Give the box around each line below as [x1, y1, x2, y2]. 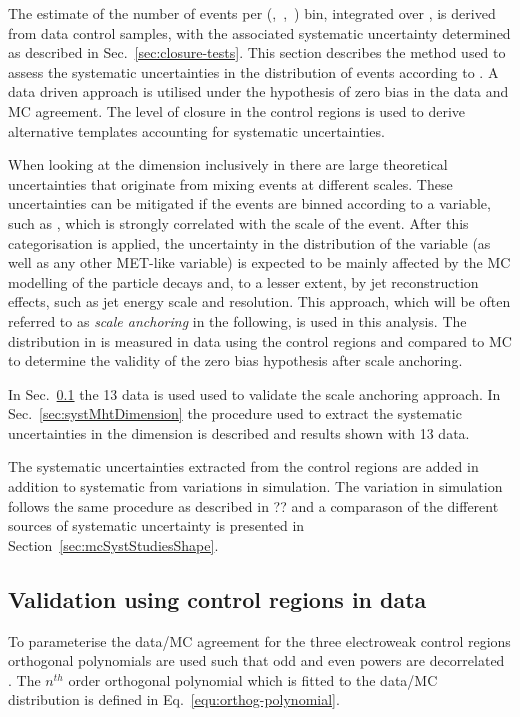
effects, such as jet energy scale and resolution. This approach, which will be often [8, 291, 511, 312]
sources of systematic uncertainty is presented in [8, 515, 305, 536]
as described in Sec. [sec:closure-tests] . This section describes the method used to [8, 42, 506, 63]
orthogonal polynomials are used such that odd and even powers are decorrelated [8, 650, 505, 671]
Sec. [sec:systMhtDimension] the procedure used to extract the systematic [8, 403, 462, 424]
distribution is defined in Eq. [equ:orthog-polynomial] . [8, 689, 340, 710]
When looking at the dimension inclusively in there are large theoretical [8, 154, 448, 175]
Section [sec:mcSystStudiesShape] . [8, 534, 219, 555]
